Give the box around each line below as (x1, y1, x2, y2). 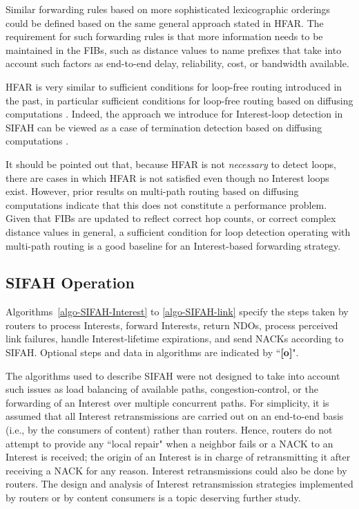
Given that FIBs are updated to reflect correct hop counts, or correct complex (6, 211, 336, 225)
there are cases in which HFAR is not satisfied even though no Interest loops (6, 170, 329, 185)
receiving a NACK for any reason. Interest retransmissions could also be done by (6, 463, 347, 477)
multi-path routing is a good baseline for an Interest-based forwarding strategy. (6, 238, 341, 252)
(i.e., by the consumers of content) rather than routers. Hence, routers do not (6, 423, 333, 437)
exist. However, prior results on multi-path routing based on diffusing (6, 184, 299, 198)
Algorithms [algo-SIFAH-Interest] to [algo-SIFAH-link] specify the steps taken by (6, 304, 349, 319)
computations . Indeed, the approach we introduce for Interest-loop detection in (6, 107, 343, 121)
